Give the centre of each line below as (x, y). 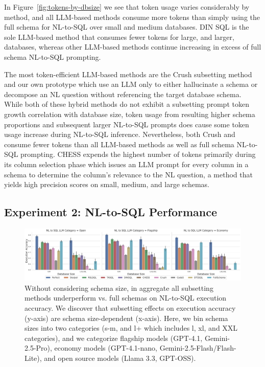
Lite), (33, 358)
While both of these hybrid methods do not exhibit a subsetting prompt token (127, 104)
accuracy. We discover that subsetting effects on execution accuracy (130, 307)
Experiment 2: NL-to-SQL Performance (111, 212)
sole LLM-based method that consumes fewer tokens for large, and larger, (119, 37)
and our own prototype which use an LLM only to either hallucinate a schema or (131, 84)
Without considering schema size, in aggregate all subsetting (119, 288)
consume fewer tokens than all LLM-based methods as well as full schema (119, 144)
